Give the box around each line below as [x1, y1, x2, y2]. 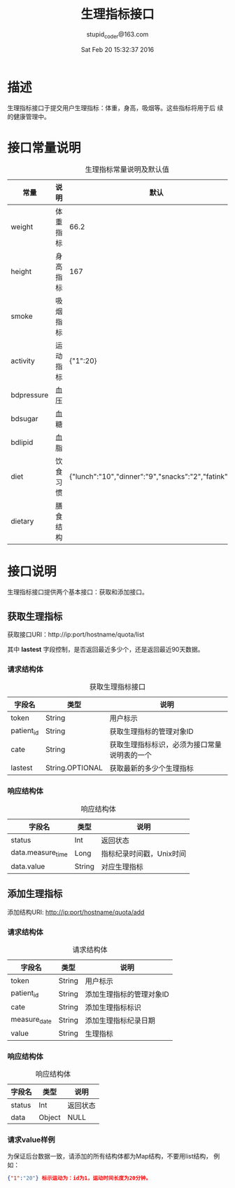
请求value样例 [7, 1135, 55, 1145]
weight [10, 222, 34, 232]
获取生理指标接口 [89, 682, 145, 692]
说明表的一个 [109, 751, 152, 760]
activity [10, 356, 35, 366]
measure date [10, 1014, 52, 1025]
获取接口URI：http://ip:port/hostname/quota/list [7, 630, 145, 639]
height [10, 267, 32, 277]
